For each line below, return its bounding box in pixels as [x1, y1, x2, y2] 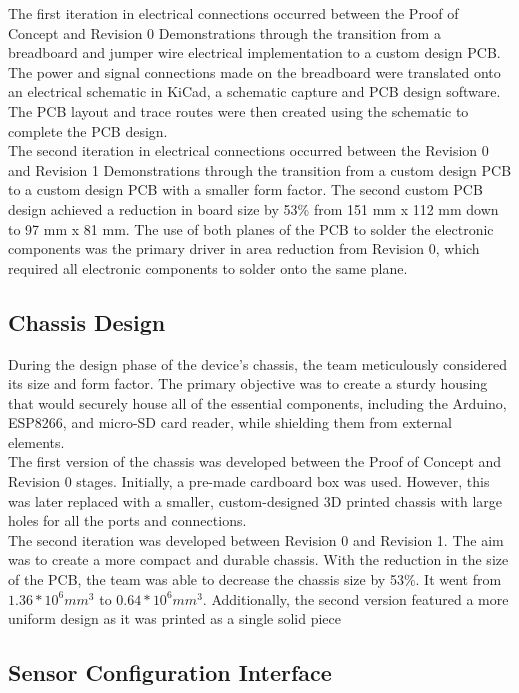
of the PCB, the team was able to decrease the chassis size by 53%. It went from [8, 569, 502, 590]
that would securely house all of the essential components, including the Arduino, [8, 392, 507, 413]
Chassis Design [8, 306, 166, 337]
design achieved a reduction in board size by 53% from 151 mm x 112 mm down [8, 198, 499, 219]
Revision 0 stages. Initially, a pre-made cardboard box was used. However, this [8, 471, 490, 492]
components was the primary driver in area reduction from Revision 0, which [8, 238, 480, 259]
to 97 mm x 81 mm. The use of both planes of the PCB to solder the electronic [8, 218, 494, 239]
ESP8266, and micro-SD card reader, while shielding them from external [8, 412, 452, 433]
